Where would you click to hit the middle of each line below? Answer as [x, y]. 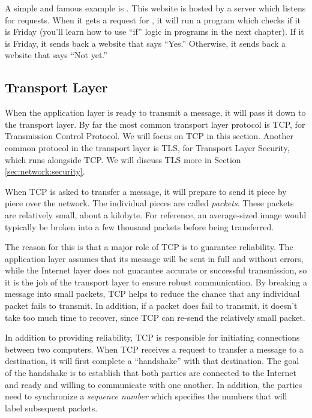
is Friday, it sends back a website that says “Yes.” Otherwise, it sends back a [145, 43]
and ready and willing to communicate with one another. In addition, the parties [154, 384]
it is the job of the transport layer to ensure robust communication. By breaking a [156, 282]
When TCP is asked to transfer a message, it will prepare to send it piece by [146, 191]
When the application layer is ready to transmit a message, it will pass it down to [155, 112]
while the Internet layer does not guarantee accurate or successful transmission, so [156, 270]
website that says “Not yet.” [56, 55]
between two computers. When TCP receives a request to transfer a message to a [154, 349]
